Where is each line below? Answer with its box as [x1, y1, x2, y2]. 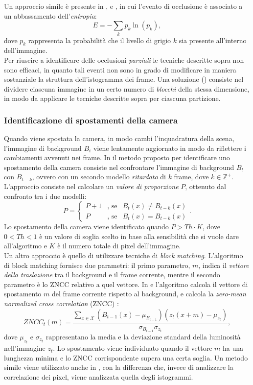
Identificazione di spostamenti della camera [4, 114, 178, 126]
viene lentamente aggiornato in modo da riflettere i [93, 143, 246, 153]
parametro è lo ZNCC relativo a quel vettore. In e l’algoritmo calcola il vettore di [4, 279, 248, 289]
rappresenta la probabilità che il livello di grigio [28, 35, 171, 45]
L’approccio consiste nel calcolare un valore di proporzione [4, 181, 179, 192]
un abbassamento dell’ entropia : [4, 10, 97, 21]
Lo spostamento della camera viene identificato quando [4, 221, 169, 232]
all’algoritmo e [4, 241, 47, 251]
